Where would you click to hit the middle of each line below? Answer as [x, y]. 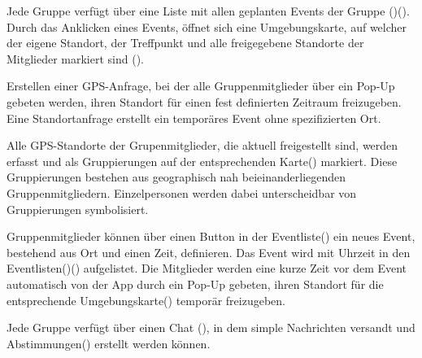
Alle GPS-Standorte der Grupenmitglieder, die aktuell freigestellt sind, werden [202, 145]
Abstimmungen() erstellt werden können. [109, 343]
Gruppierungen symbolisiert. [78, 209]
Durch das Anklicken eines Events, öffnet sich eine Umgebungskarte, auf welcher [207, 26]
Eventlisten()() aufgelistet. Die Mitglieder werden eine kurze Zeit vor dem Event [207, 268]
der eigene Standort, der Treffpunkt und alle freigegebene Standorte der [185, 43]
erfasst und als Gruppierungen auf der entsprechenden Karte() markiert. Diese [202, 161]
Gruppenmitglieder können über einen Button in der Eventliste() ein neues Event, [211, 236]
